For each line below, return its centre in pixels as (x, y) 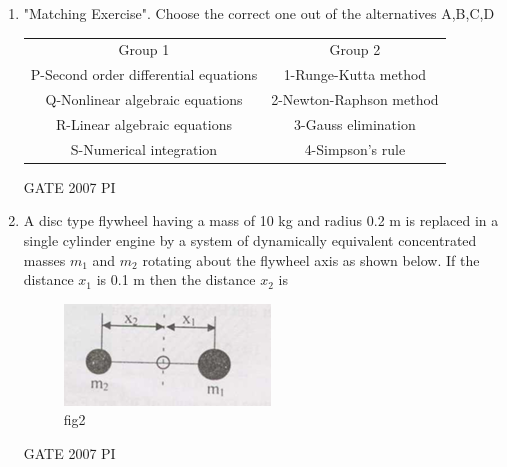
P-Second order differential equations (144, 74)
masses (44, 259)
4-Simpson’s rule (355, 148)
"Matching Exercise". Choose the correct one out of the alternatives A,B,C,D (259, 13)
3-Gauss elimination (355, 123)
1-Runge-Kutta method (355, 74)
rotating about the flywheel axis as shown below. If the (311, 259)
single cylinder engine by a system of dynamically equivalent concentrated (250, 240)
